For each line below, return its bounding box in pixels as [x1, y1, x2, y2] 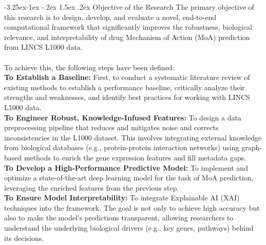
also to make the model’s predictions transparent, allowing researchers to [4, 212, 234, 223]
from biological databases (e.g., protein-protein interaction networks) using [4, 142, 239, 153]
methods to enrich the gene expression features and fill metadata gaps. [24, 152, 246, 162]
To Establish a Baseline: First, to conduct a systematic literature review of [4, 72, 250, 83]
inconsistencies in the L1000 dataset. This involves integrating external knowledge [4, 132, 262, 142]
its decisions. [4, 232, 44, 243]
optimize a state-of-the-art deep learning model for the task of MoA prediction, [4, 172, 254, 183]
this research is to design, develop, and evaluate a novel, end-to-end [4, 11, 216, 22]
